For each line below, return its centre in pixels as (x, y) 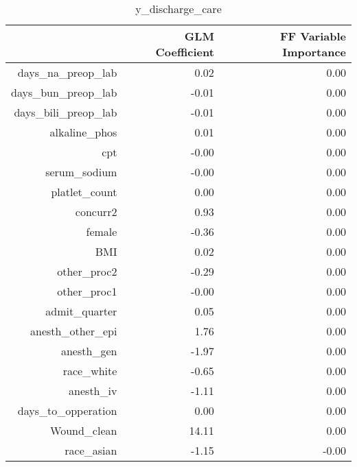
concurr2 (96, 212)
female (102, 231)
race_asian (91, 450)
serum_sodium (81, 172)
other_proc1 (87, 291)
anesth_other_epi (74, 331)
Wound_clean (84, 430)
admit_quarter (81, 311)
